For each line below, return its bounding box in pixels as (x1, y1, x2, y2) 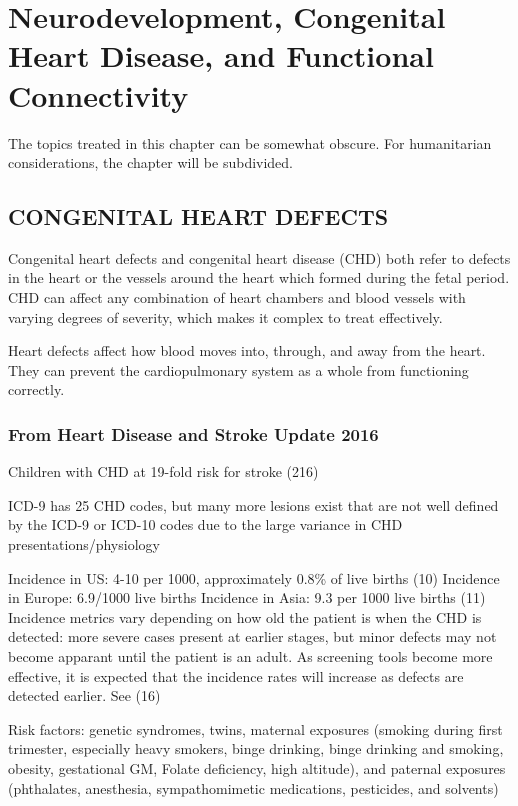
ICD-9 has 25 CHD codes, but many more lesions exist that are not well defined (8, 494, 499, 515)
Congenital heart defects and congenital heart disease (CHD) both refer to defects (8, 247, 511, 268)
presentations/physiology (8, 534, 160, 555)
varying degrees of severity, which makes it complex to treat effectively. (8, 306, 443, 327)
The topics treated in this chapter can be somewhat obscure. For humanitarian (8, 132, 492, 153)
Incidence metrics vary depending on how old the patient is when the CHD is (8, 606, 482, 627)
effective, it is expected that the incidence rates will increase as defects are (8, 665, 464, 686)
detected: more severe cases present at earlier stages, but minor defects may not (8, 626, 497, 647)
